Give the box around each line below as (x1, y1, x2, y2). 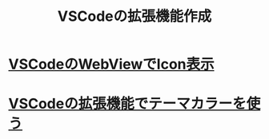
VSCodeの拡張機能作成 (57, 7, 212, 26)
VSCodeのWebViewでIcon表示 (8, 55, 215, 73)
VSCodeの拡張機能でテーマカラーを (8, 95, 247, 113)
